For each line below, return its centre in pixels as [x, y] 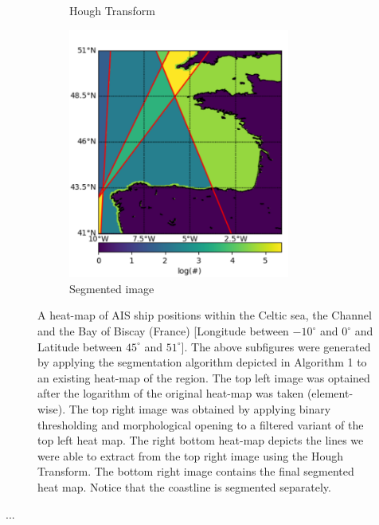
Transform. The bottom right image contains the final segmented [196, 471]
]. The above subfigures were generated [276, 346]
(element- [330, 393]
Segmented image [112, 288]
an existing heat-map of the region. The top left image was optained [204, 377]
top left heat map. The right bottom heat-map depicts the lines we [201, 440]
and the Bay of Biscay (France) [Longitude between [163, 331]
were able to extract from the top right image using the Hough [191, 455]
